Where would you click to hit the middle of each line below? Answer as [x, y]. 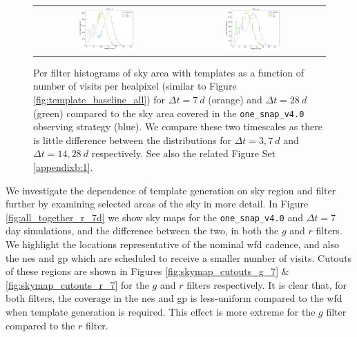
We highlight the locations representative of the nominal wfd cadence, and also [172, 244]
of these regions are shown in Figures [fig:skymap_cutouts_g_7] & [147, 271]
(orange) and [235, 99]
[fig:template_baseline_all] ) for [99, 99]
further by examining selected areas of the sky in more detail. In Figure [157, 204]
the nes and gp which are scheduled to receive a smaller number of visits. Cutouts [179, 257]
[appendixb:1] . [63, 166]
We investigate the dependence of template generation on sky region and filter [171, 190]
